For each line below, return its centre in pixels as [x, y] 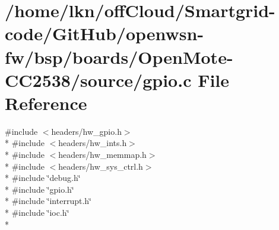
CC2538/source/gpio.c [98, 80]
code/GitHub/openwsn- [104, 33]
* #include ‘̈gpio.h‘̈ [39, 189]
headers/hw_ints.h [93, 143]
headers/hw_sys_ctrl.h [101, 166]
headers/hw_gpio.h [86, 131]
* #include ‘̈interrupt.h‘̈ [48, 201]
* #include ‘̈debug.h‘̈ [43, 178]
